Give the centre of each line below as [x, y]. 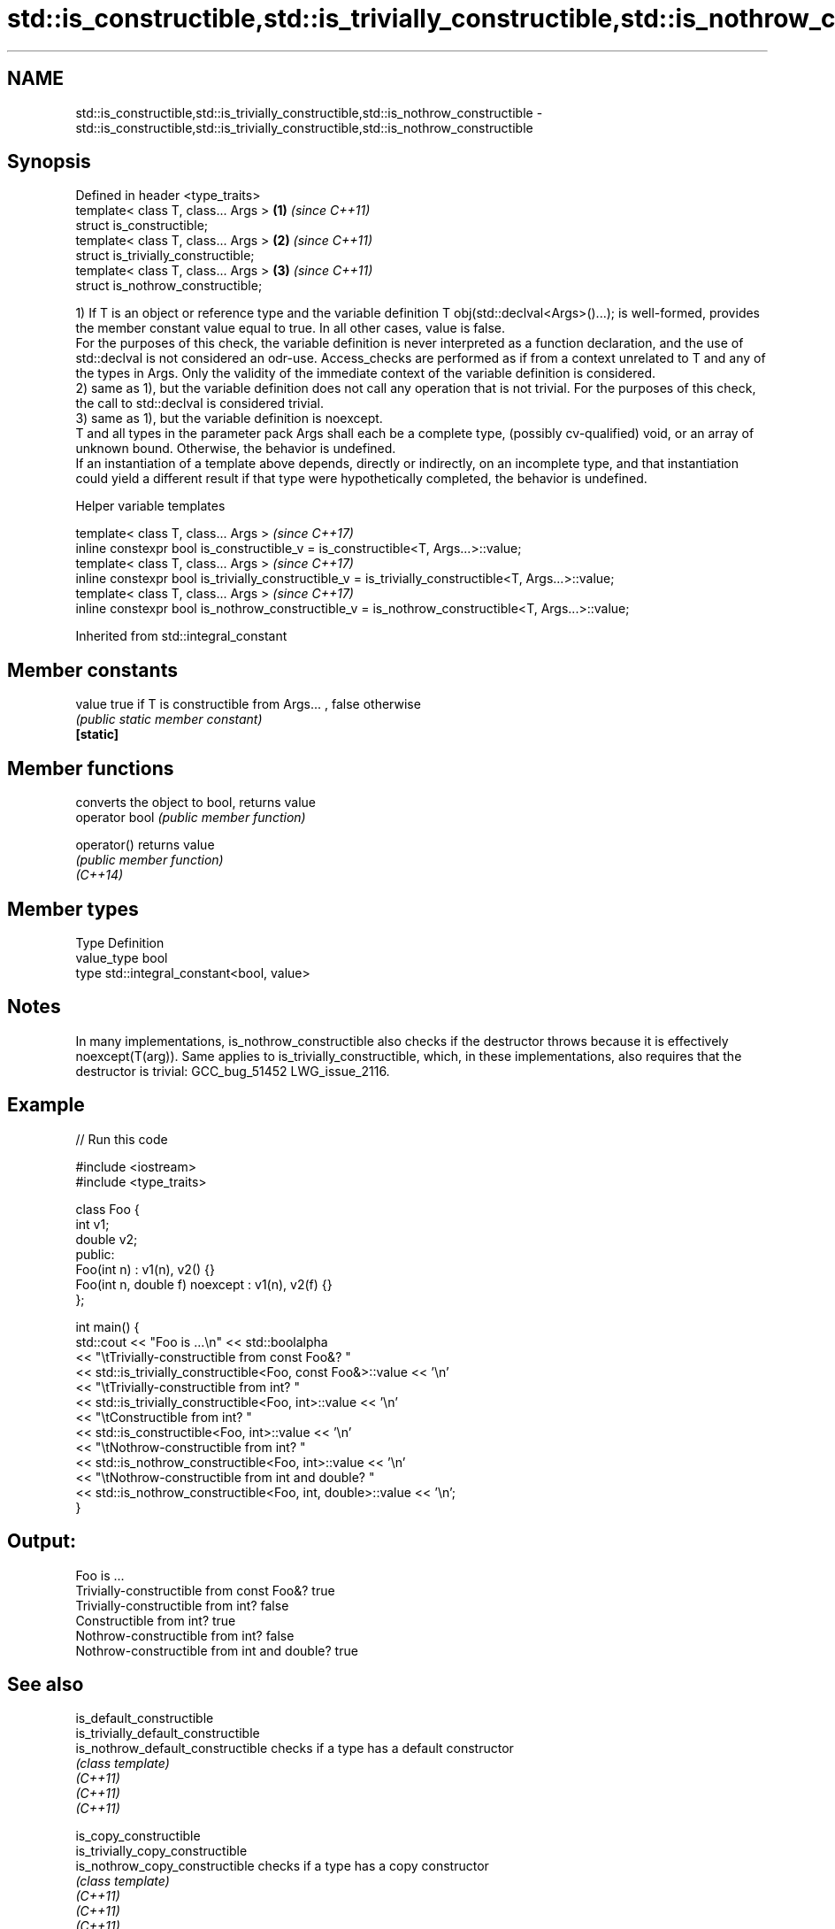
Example [46, 1105]
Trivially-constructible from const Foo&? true [205, 1590]
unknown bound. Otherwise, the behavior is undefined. [236, 449]
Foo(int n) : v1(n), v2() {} [145, 1269]
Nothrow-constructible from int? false [185, 1635]
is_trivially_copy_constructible [161, 1851]
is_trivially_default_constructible [168, 1733]
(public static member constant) [169, 719]
